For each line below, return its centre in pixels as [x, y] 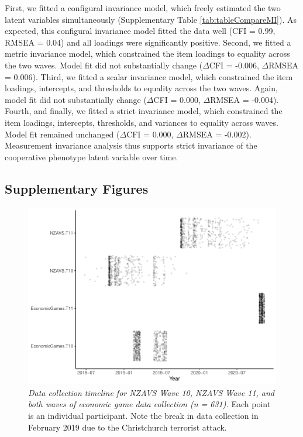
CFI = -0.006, [234, 65]
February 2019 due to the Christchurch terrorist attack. [128, 427]
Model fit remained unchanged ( [62, 134]
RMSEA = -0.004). [245, 99]
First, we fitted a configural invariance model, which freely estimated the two [143, 8]
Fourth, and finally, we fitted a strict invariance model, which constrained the [144, 111]
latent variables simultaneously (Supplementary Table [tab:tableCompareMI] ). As [151, 19]
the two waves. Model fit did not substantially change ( [104, 65]
